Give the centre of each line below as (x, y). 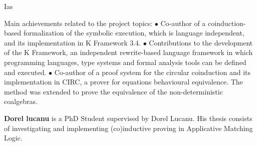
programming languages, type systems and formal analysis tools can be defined (125, 62)
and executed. (25, 72)
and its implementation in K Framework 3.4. (72, 42)
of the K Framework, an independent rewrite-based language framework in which (128, 52)
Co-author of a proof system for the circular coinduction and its (153, 72)
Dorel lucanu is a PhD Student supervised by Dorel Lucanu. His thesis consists (128, 118)
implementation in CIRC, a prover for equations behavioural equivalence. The (123, 82)
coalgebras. (21, 101)
